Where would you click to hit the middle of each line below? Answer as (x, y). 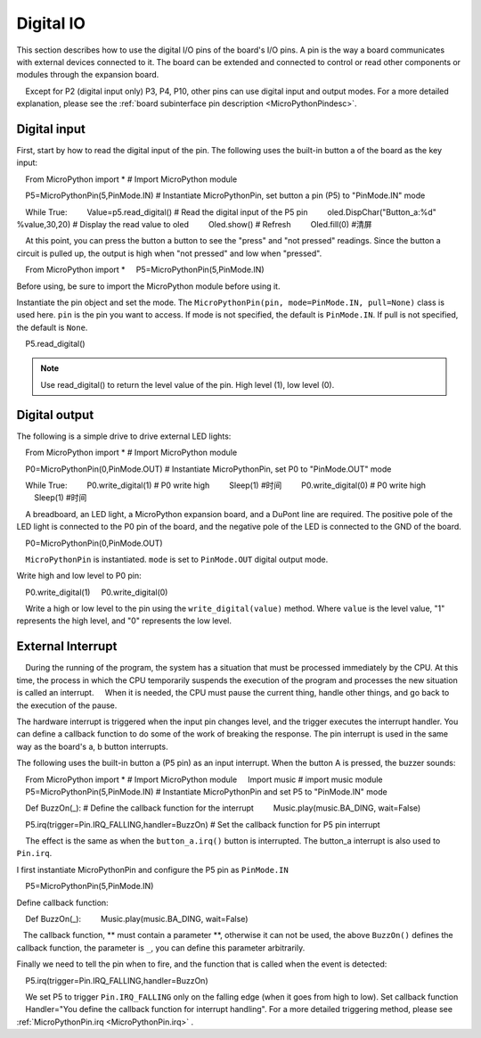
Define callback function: (62, 902)
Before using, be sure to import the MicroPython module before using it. (148, 286)
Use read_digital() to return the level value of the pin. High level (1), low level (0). (188, 384)
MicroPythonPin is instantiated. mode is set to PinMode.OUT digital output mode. (177, 559)
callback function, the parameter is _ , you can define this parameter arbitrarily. (161, 947)
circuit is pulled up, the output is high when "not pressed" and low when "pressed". (169, 253)
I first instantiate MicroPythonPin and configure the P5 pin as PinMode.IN (152, 869)
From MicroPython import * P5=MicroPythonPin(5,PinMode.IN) (145, 270)
